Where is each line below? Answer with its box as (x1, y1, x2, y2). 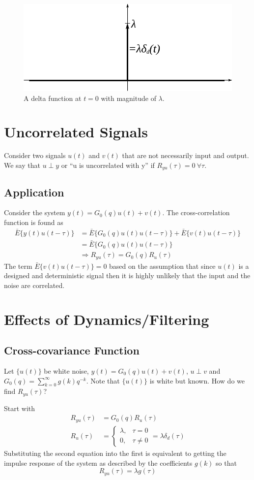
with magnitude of (101, 93, 156, 103)
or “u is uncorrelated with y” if (61, 160, 155, 170)
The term (4, 260, 32, 271)
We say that (4, 160, 40, 170)
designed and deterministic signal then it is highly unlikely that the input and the (4, 270, 251, 281)
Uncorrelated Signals (4, 122, 148, 142)
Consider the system (4, 207, 65, 218)
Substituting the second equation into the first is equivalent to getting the (4, 448, 226, 458)
